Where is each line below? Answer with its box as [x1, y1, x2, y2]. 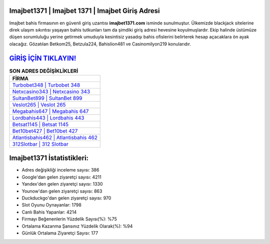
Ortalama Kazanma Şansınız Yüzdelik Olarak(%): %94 [21, 223, 133, 229]
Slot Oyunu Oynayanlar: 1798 [21, 202, 82, 208]
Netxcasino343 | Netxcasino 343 [12, 88, 90, 95]
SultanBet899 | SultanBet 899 [12, 94, 82, 101]
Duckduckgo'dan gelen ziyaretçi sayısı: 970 [21, 195, 111, 201]
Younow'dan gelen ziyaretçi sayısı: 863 [21, 188, 102, 194]
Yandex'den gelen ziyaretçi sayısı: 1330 [21, 181, 103, 187]
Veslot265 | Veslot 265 [12, 101, 66, 108]
